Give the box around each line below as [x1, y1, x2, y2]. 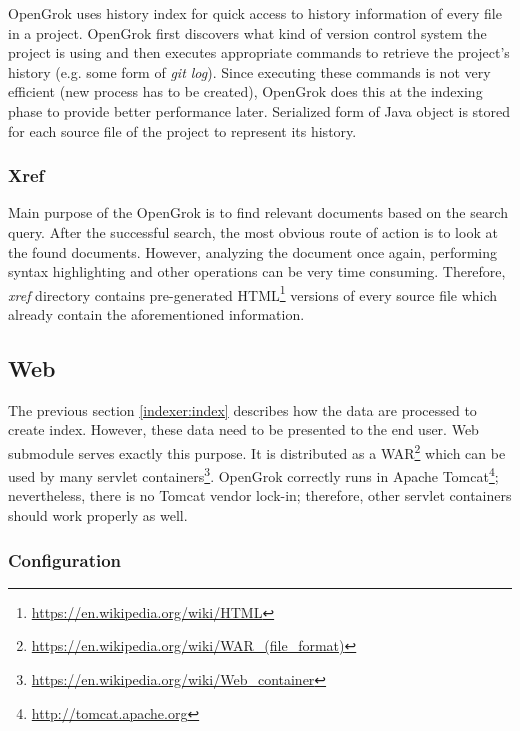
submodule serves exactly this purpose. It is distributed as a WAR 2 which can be [8, 439, 506, 463]
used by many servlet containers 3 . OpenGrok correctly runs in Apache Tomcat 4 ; [8, 463, 499, 486]
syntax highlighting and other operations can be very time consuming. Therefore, [8, 261, 506, 282]
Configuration [8, 547, 122, 572]
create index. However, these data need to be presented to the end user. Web [8, 419, 479, 440]
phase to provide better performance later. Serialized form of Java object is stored [8, 100, 511, 121]
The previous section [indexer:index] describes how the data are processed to [8, 399, 477, 420]
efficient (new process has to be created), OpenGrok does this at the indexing [8, 81, 483, 102]
